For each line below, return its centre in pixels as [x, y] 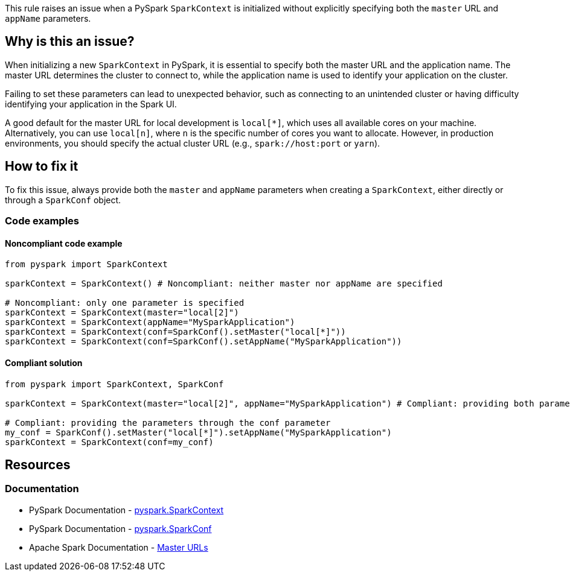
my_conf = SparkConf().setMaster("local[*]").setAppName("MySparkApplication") [198, 432]
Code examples [42, 221]
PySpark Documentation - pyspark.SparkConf [120, 528]
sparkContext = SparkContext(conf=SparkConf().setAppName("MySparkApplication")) [203, 342]
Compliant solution [44, 362]
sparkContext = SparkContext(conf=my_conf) [109, 442]
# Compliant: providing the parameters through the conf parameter [168, 423]
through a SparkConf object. [63, 200]
